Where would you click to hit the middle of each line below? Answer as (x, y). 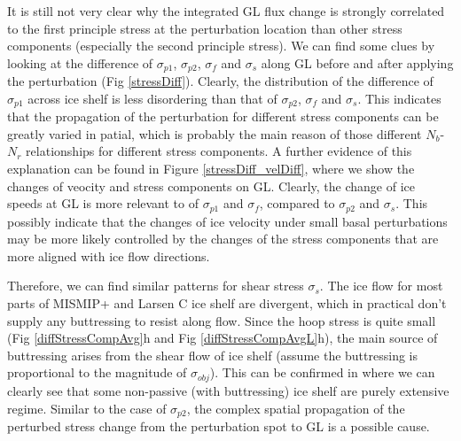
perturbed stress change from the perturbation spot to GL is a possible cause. (219, 426)
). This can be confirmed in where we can (322, 372)
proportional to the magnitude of (97, 372)
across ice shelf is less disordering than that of (152, 98)
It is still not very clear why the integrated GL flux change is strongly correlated (226, 11)
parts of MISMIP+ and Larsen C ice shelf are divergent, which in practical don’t (227, 303)
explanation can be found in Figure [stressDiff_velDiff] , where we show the (211, 169)
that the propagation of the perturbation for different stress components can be (223, 116)
